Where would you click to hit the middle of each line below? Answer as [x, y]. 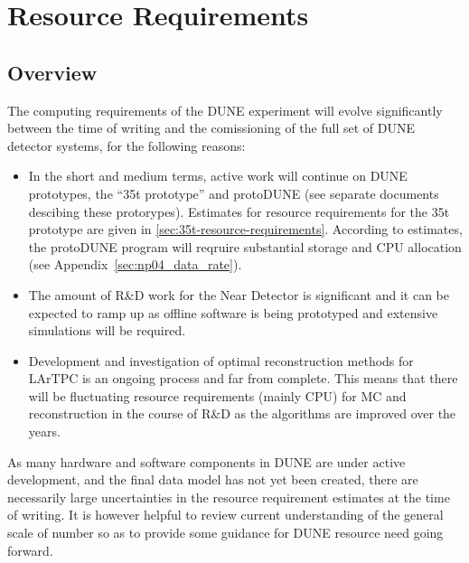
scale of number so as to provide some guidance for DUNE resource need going [225, 533]
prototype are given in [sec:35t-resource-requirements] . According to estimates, [245, 229]
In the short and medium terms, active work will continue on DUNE [218, 176]
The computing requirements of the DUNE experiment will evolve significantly [225, 110]
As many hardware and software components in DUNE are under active [206, 461]
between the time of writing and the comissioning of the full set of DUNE [211, 128]
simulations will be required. [107, 330]
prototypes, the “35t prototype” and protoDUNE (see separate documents [234, 193]
